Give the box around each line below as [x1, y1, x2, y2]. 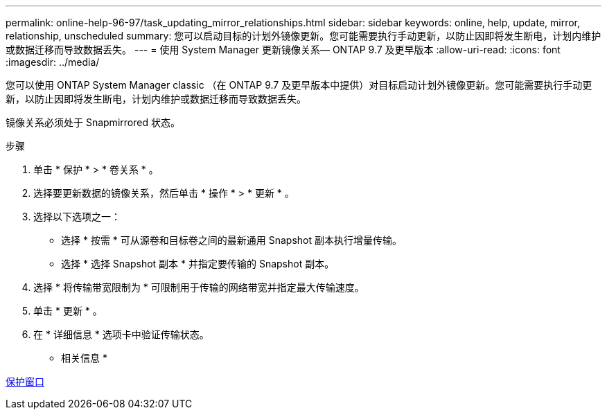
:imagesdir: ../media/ [6, 56, 100, 68]
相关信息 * [61, 352, 107, 364]
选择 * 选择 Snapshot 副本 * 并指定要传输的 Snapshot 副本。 [61, 258, 335, 270]
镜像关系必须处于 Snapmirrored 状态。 [6, 116, 180, 128]
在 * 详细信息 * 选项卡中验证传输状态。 [33, 328, 209, 340]
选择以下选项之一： [33, 211, 121, 222]
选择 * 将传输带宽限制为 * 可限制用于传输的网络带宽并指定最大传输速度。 [33, 281, 364, 293]
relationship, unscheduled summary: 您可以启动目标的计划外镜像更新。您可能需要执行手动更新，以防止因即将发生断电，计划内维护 [6, 30, 601, 42]
